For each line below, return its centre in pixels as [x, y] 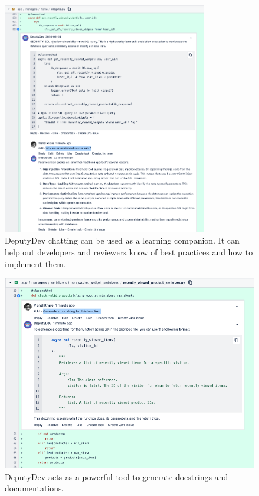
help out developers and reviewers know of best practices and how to [129, 252]
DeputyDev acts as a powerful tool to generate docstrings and [117, 476]
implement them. [35, 263]
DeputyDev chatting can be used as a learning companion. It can [122, 240]
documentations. [34, 488]
